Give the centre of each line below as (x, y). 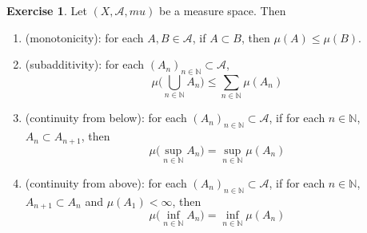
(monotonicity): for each (84, 37)
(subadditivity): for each (85, 64)
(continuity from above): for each (106, 182)
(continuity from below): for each (106, 118)
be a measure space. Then (223, 10)
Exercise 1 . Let (47, 10)
